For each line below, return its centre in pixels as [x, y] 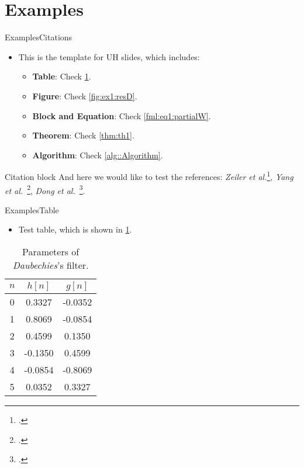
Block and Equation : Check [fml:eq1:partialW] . [122, 115]
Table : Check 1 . [62, 76]
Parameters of [51, 251]
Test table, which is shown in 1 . [75, 229]
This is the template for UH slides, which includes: [109, 56]
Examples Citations [39, 37]
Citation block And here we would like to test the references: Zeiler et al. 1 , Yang [149, 176]
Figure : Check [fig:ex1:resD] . [85, 96]
